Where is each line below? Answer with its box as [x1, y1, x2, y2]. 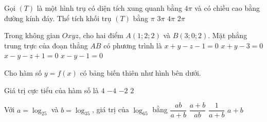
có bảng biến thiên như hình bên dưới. [80, 67, 201, 78]
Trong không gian [4, 30, 60, 41]
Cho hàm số [4, 67, 42, 78]
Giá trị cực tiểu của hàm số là [4, 84, 99, 95]
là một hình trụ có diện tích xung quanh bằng [37, 3, 182, 13]
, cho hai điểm [78, 30, 123, 41]
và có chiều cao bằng [194, 3, 260, 13]
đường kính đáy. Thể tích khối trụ [4, 12, 112, 23]
